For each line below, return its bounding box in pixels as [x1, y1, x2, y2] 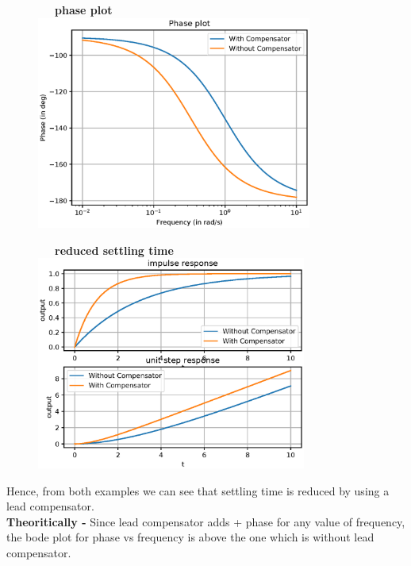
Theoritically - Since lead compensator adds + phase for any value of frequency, [6, 513, 405, 529]
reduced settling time [55, 241, 174, 258]
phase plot [55, 2, 113, 17]
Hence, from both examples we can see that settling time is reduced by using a [6, 482, 390, 499]
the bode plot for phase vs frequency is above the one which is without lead [6, 529, 375, 545]
